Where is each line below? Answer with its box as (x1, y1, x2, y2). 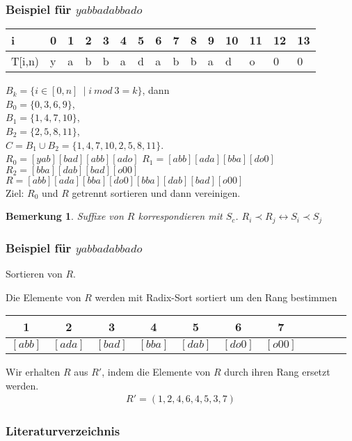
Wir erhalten (6, 364, 61, 379)
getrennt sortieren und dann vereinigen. (72, 185, 241, 200)
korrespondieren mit (138, 209, 223, 223)
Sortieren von (6, 266, 63, 281)
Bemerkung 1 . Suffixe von (6, 209, 124, 223)
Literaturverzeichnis (6, 422, 120, 440)
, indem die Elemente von (102, 364, 211, 379)
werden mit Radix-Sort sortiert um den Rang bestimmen (95, 289, 337, 304)
